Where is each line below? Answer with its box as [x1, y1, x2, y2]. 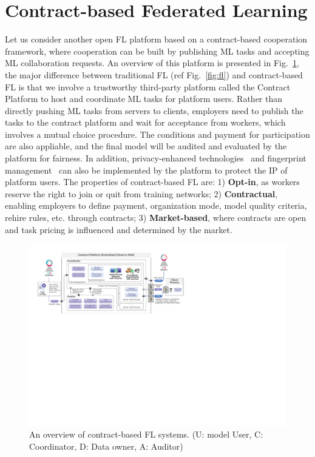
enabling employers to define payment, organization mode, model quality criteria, [5, 199, 307, 212]
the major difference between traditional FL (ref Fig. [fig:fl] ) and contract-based [5, 68, 303, 81]
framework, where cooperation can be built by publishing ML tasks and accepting [5, 44, 310, 57]
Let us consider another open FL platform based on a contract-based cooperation [5, 33, 308, 46]
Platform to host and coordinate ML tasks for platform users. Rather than [5, 92, 283, 105]
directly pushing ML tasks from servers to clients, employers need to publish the [5, 104, 303, 117]
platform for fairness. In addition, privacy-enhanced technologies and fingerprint [5, 152, 307, 164]
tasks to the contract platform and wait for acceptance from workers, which [5, 116, 286, 129]
